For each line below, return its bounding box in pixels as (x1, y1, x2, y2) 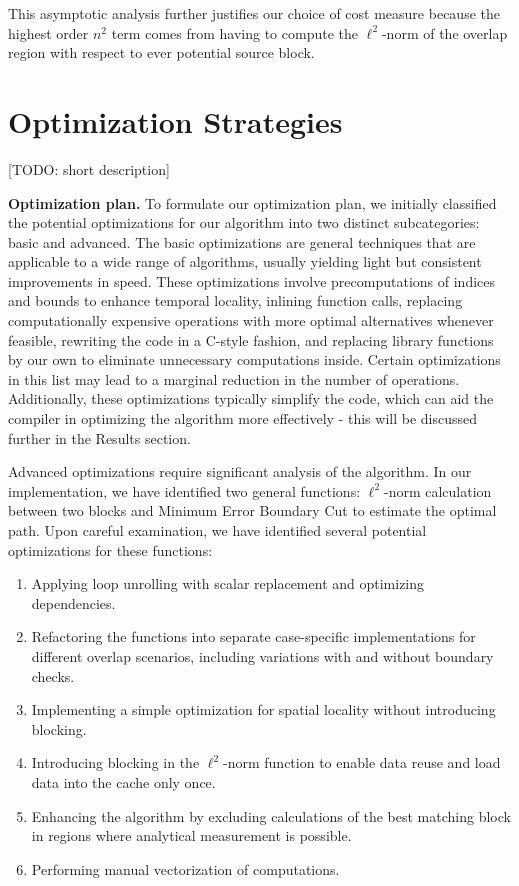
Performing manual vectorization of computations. (31, 858, 340, 879)
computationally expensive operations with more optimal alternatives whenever (8, 310, 494, 331)
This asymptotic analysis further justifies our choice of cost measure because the (8, 3, 500, 23)
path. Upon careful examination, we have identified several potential (8, 520, 427, 540)
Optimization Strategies (8, 100, 343, 141)
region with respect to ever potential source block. (8, 42, 315, 63)
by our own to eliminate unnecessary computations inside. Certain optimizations (8, 349, 501, 370)
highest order (8, 22, 89, 43)
